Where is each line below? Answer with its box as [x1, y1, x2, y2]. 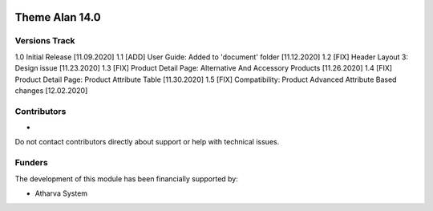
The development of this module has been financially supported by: [14, 173, 238, 184]
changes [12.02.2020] [14, 85, 88, 95]
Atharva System [34, 189, 88, 198]
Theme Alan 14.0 [14, 10, 101, 24]
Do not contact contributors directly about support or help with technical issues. [14, 137, 280, 147]
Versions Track [14, 35, 75, 47]
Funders [14, 157, 48, 168]
